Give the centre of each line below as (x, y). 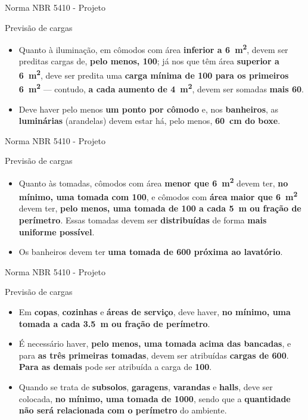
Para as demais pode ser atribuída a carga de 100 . (115, 367)
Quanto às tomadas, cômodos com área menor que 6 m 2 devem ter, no (153, 182)
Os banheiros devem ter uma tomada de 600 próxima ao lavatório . (151, 252)
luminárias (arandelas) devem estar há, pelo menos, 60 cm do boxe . (150, 121)
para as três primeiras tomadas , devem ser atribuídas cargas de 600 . (154, 355)
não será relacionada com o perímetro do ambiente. (123, 410)
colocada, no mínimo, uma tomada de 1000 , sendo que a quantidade (155, 398)
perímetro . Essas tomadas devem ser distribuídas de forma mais (143, 220)
